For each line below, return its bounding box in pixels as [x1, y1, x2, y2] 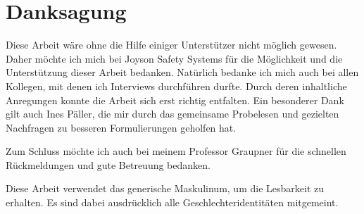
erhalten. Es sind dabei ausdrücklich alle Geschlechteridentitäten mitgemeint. [6, 195, 339, 210]
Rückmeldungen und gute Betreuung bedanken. [6, 157, 211, 172]
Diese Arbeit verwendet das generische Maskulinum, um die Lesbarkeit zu [6, 181, 325, 196]
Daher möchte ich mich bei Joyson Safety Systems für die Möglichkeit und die [6, 51, 343, 65]
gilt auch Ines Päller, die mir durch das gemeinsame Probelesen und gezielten [6, 106, 339, 121]
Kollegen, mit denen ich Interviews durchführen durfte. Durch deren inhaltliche [6, 78, 347, 93]
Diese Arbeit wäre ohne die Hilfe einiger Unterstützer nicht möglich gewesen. [6, 37, 337, 52]
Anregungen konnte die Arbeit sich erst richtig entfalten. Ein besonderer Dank [6, 92, 344, 107]
